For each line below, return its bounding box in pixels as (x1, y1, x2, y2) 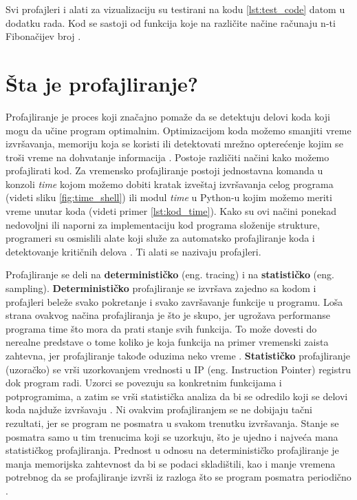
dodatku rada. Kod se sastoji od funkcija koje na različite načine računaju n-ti (6, 15, 336, 30)
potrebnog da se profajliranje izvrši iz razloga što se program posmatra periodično (6, 470, 351, 484)
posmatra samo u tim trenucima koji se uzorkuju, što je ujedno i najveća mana (6, 429, 338, 444)
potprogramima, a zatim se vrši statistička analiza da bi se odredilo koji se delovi (6, 388, 348, 403)
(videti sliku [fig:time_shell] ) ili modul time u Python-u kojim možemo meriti (6, 190, 332, 205)
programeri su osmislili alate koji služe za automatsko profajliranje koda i (6, 231, 315, 245)
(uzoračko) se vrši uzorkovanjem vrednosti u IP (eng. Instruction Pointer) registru (6, 362, 351, 376)
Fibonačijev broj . (6, 29, 81, 43)
